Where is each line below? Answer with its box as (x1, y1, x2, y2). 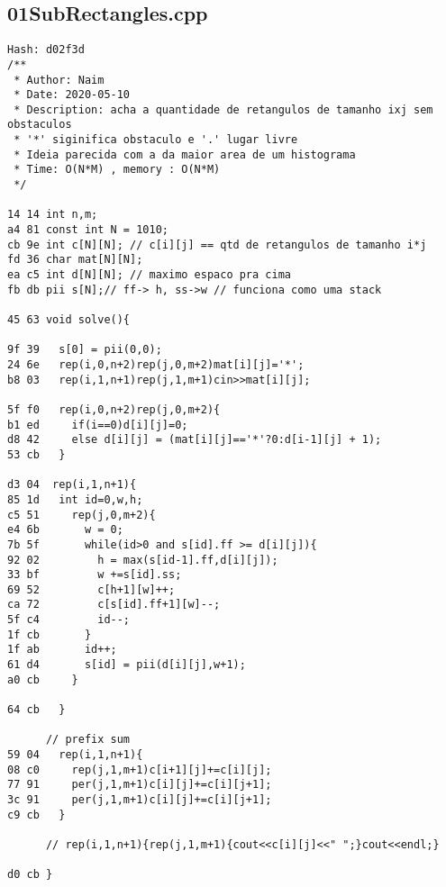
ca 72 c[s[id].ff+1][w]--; (7, 598, 221, 611)
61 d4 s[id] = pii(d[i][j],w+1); (7, 658, 246, 672)
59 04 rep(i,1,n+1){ (7, 748, 143, 762)
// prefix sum (45, 733, 131, 747)
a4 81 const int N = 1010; (7, 223, 168, 237)
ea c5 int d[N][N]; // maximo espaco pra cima (7, 268, 291, 282)
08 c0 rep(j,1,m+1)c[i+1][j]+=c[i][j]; (7, 763, 272, 776)
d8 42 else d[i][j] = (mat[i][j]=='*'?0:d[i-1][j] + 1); (7, 433, 382, 447)
